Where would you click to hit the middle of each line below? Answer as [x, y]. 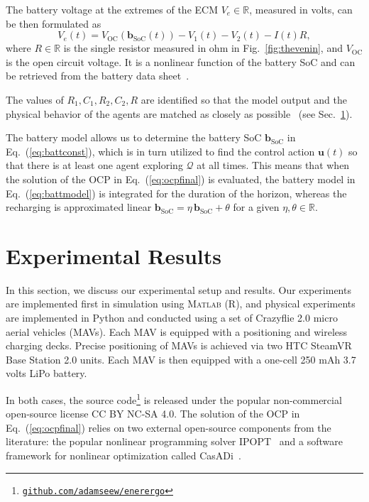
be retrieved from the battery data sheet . [98, 76]
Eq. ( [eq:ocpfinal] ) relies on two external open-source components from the [169, 427]
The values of [35, 99]
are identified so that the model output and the [244, 99]
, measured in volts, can [301, 9]
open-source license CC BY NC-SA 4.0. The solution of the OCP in [153, 414]
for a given [256, 207]
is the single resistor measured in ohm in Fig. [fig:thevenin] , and [203, 48]
